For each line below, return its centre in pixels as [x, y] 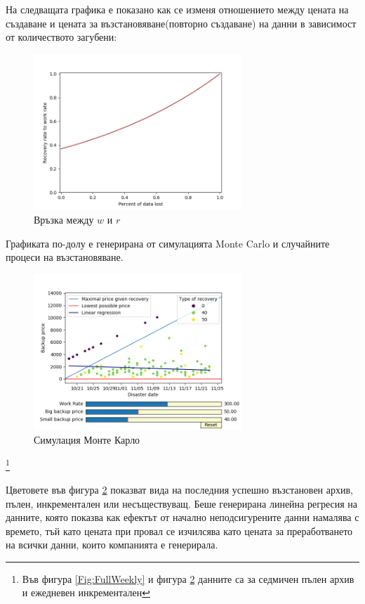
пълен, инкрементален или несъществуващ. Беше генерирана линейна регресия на [181, 503]
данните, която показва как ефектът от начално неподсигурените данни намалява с [182, 517]
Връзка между [64, 220]
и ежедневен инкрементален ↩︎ [86, 592]
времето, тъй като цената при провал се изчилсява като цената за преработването [179, 531]
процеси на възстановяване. [65, 257]
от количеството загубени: [61, 37]
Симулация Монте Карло [87, 440]
